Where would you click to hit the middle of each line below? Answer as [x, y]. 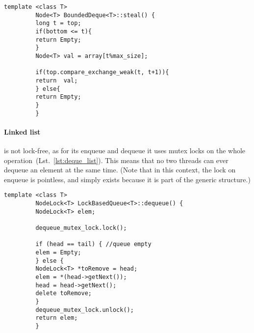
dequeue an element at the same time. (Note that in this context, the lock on [120, 170]
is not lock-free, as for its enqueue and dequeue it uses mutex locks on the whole [125, 150]
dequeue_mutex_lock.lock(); [81, 228]
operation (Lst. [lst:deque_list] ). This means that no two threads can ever [116, 160]
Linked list [22, 131]
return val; [57, 80]
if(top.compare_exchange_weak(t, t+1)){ [102, 72]
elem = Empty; [58, 252]
